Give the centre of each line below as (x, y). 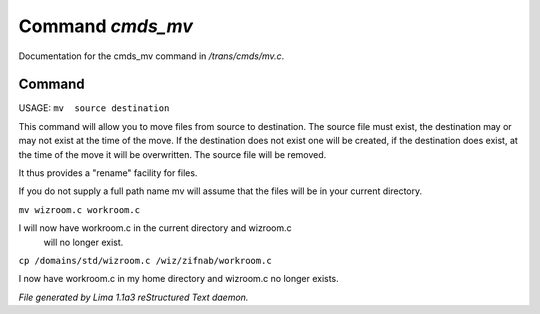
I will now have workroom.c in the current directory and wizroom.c (155, 228)
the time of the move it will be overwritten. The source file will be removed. (172, 154)
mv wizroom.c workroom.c (79, 209)
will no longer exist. (83, 242)
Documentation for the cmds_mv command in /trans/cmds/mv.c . (151, 56)
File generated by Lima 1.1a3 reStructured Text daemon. (133, 297)
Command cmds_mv (106, 26)
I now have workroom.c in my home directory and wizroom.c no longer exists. (178, 279)
